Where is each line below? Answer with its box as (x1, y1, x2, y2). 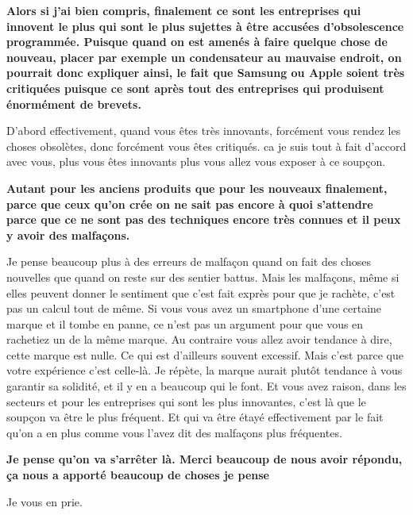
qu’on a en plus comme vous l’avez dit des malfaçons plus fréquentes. (6, 424, 342, 440)
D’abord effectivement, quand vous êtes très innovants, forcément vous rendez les (6, 122, 401, 139)
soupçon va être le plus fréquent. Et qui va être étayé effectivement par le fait (6, 409, 384, 425)
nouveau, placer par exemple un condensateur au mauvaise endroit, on (6, 48, 402, 65)
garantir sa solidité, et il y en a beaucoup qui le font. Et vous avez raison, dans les (6, 378, 407, 394)
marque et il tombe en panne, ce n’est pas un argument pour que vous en (6, 315, 364, 332)
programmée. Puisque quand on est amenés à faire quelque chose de (6, 33, 388, 50)
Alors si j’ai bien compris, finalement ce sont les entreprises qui (6, 2, 361, 18)
